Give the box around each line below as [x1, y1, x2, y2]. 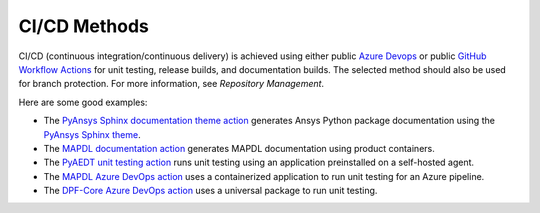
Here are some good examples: [18, 96, 148, 108]
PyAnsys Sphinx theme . [43, 128, 141, 140]
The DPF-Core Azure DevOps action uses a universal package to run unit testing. [43, 185, 378, 197]
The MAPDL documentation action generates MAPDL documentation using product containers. [43, 142, 435, 154]
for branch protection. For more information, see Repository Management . [18, 78, 325, 90]
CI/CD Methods [18, 15, 150, 37]
